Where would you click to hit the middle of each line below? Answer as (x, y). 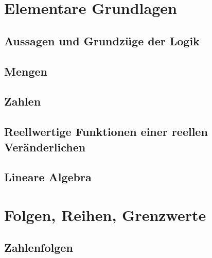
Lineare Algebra (48, 177)
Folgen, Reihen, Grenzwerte (105, 214)
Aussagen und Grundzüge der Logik (102, 40)
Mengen (26, 71)
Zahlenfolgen (39, 247)
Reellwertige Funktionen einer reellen (106, 132)
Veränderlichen (45, 147)
